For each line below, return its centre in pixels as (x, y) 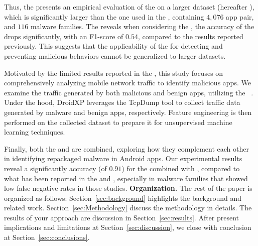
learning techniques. (35, 132)
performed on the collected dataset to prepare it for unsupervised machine (118, 122)
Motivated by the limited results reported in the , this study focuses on (114, 73)
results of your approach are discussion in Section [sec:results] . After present (122, 217)
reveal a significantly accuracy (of (55, 168)
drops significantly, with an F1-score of (64, 36)
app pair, (240, 16)
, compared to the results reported (190, 36)
